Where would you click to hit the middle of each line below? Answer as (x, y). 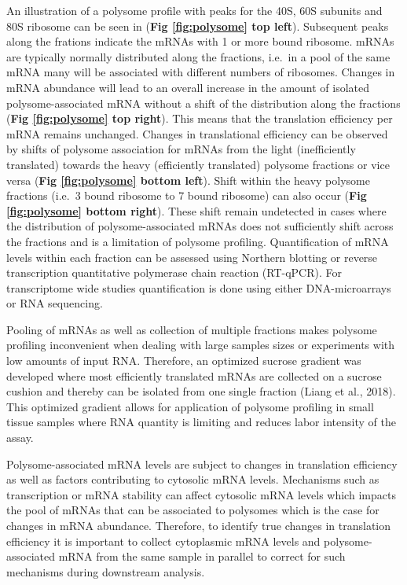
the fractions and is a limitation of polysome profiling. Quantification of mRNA (198, 241)
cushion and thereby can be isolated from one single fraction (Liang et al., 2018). (201, 391)
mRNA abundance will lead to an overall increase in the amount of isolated (188, 87)
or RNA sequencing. (55, 303)
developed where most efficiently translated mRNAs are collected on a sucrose (194, 375)
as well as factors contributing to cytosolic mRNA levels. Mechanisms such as (193, 479)
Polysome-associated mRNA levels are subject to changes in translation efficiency (202, 464)
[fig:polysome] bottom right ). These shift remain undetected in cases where (196, 210)
